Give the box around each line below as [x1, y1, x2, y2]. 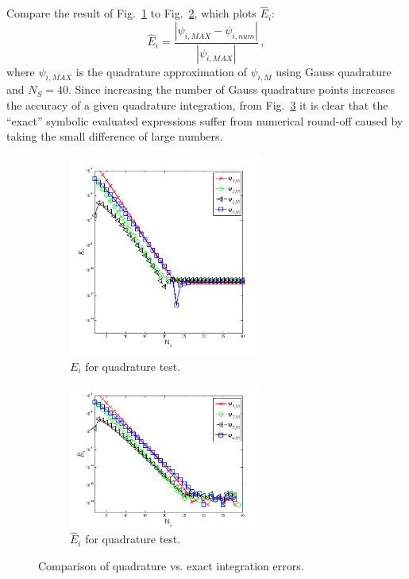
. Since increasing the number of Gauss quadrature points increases [68, 81, 395, 98]
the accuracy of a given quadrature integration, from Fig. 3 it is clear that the [6, 97, 388, 114]
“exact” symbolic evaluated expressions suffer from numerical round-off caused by [6, 112, 403, 129]
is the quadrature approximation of [75, 63, 247, 79]
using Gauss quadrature [276, 63, 392, 79]
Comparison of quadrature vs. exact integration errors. [38, 557, 304, 573]
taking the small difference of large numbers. [6, 128, 223, 145]
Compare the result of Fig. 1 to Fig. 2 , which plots [6, 5, 257, 21]
